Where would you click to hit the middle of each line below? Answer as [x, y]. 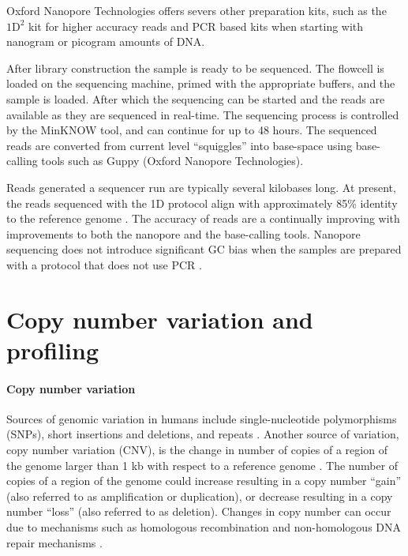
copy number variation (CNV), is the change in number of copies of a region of [197, 450]
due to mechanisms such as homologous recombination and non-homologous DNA [204, 527]
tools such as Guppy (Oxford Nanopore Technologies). [172, 161]
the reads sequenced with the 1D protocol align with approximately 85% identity [202, 203]
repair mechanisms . [54, 542]
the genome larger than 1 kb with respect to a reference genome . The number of [202, 465]
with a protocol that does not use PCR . [104, 264]
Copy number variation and [160, 319]
